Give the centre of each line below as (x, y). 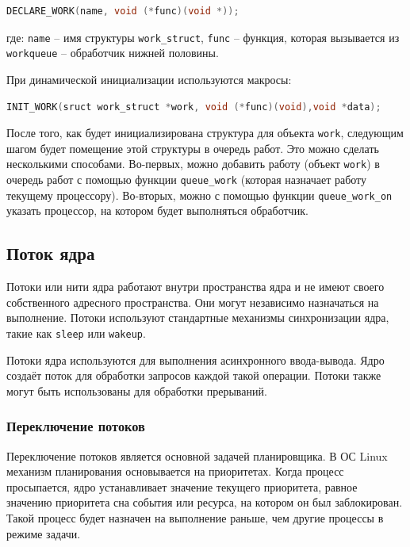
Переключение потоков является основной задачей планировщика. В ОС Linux (197, 455)
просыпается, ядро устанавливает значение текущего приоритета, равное (182, 486)
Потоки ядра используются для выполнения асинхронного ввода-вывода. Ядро (195, 360)
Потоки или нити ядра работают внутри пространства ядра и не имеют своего (195, 287)
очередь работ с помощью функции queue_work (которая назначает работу (187, 179)
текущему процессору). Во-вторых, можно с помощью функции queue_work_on (199, 195)
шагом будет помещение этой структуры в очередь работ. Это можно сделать (193, 148)
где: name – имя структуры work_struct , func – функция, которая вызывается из (203, 37)
